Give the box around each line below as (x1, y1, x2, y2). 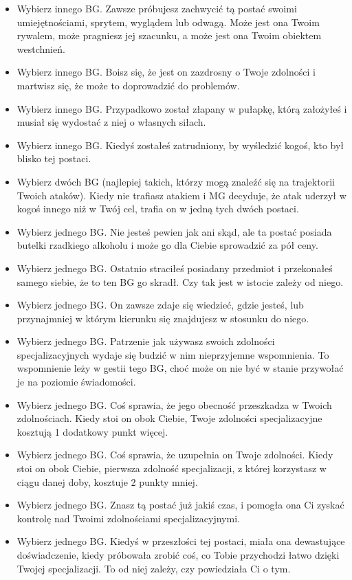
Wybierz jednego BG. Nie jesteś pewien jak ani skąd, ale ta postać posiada (16, 224, 332, 238)
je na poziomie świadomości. (16, 375, 136, 389)
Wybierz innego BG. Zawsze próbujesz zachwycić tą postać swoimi (16, 1, 297, 15)
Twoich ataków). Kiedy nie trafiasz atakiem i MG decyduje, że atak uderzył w (16, 188, 346, 202)
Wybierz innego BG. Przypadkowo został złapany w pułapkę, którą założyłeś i (16, 101, 347, 115)
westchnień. (16, 41, 65, 56)
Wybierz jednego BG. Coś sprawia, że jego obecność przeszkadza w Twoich (16, 397, 332, 412)
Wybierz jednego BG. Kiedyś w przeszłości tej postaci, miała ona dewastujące (16, 534, 345, 548)
